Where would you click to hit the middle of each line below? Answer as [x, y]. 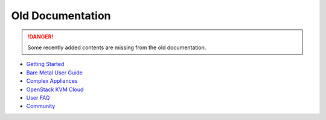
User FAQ [38, 97]
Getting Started [45, 64]
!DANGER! [40, 37]
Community [41, 106]
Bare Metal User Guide [54, 73]
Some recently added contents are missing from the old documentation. [117, 47]
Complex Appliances [52, 81]
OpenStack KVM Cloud [55, 89]
